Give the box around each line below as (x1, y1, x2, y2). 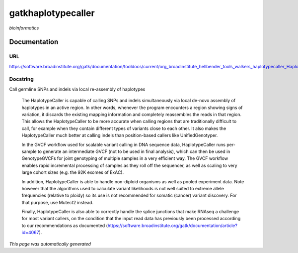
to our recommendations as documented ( (21, 222, 108, 229)
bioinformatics (9, 25, 39, 31)
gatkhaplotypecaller (9, 7, 95, 18)
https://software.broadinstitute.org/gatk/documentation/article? (107, 222, 238, 229)
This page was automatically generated (9, 241, 91, 247)
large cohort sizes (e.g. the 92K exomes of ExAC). (21, 169, 124, 175)
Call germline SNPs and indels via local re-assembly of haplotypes (9, 86, 146, 92)
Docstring (9, 76, 34, 83)
